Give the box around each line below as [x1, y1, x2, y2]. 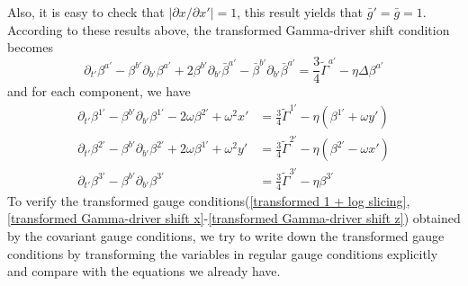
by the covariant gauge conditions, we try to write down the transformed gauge [7, 226, 445, 245]
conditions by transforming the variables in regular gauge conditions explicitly [7, 244, 438, 263]
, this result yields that [237, 3, 364, 21]
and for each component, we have [7, 82, 191, 101]
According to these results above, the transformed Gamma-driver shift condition [7, 20, 450, 39]
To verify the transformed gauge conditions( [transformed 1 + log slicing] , [7, 191, 410, 210]
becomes [7, 38, 54, 57]
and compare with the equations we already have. [7, 262, 281, 281]
